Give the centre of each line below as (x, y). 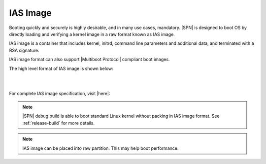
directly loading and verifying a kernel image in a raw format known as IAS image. (92, 34)
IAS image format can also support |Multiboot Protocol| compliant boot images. (89, 60)
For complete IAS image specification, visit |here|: (60, 93)
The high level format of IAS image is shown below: (61, 68)
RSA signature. (24, 50)
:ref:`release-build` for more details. (58, 123)
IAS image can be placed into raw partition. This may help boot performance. (100, 148)
